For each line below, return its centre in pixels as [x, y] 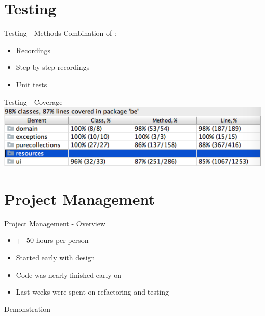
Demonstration [27, 309]
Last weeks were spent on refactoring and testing [92, 292]
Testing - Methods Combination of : [60, 33]
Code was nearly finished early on [69, 274]
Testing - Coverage [33, 101]
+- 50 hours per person [52, 240]
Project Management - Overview [55, 223]
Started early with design [56, 257]
